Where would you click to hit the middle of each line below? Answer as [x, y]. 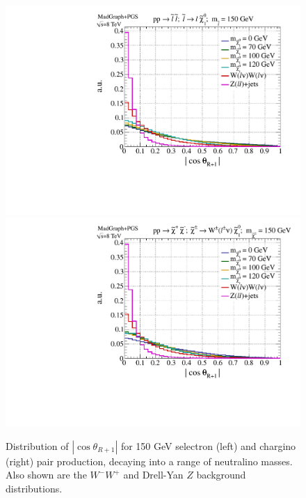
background [221, 475]
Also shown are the [46, 475]
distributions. [34, 488]
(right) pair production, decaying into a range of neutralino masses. [149, 461]
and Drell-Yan [153, 475]
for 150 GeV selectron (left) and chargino [208, 445]
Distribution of [37, 445]
